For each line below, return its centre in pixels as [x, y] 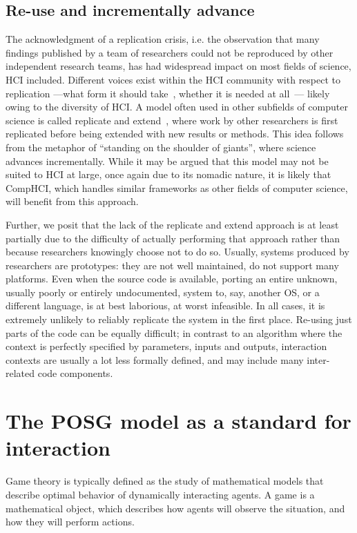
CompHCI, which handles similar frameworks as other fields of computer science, [177, 187]
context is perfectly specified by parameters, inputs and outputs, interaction [166, 346]
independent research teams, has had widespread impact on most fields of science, [178, 66]
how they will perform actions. [70, 522]
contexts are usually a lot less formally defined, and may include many [155, 359]
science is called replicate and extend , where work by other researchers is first [172, 120]
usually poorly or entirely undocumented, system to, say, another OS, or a [163, 292]
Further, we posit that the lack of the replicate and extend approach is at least [172, 224]
